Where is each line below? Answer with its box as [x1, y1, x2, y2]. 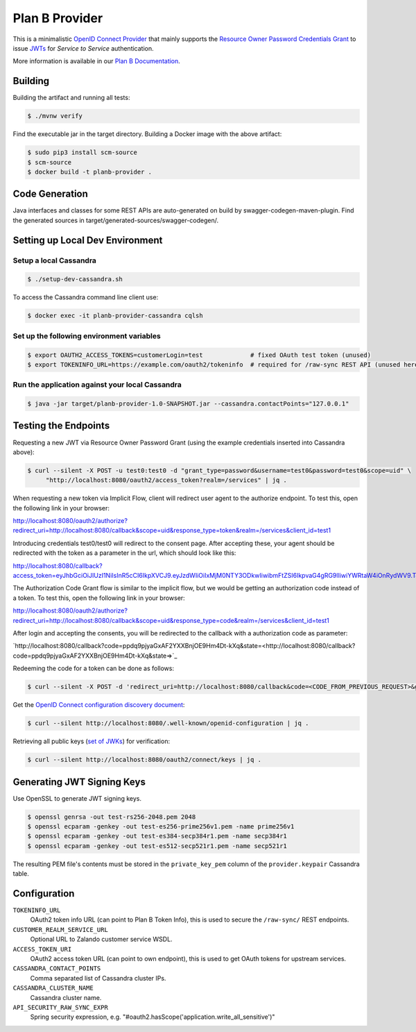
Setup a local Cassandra [12, 256, 97, 265]
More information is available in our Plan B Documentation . [12, 57, 180, 65]
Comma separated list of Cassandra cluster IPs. [30, 974, 166, 982]
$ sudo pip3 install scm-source [27, 149, 138, 156]
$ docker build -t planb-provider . [27, 167, 153, 176]
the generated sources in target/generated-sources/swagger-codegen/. [12, 216, 218, 224]
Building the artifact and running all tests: [12, 94, 130, 102]
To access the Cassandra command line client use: [12, 293, 159, 301]
